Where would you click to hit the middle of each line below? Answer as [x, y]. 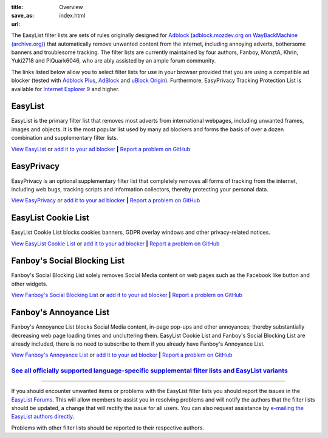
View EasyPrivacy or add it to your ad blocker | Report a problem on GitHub [106, 200]
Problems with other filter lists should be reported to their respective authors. [108, 428]
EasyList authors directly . [43, 417]
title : [17, 7]
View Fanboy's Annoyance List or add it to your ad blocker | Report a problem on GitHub [122, 355]
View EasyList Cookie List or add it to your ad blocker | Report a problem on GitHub [115, 244]
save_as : [23, 16]
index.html [72, 16]
